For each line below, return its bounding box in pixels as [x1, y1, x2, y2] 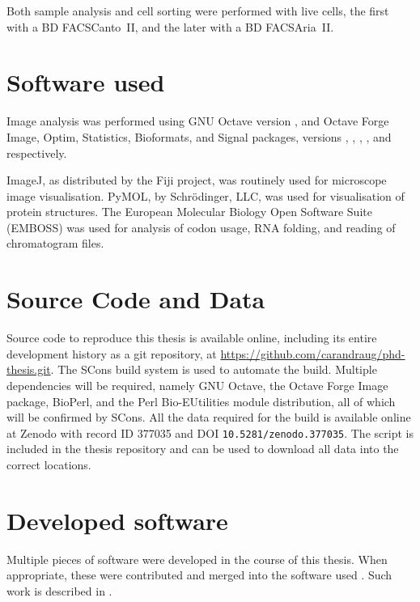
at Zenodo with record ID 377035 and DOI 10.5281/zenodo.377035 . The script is [6, 424, 414, 441]
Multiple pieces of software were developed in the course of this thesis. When [6, 550, 388, 567]
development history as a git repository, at [6, 345, 217, 362]
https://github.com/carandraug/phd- [220, 345, 405, 362]
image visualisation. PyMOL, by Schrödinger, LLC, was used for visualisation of [6, 187, 405, 204]
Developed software [6, 503, 228, 536]
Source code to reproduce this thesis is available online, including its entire [6, 329, 377, 346]
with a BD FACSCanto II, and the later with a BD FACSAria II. [6, 18, 334, 35]
